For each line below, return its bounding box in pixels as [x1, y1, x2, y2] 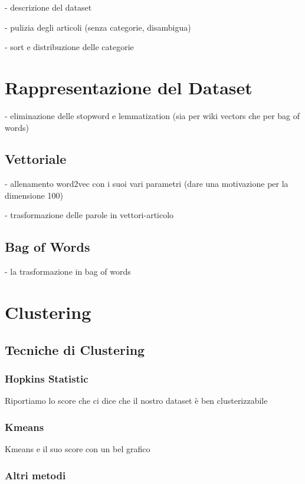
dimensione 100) [5, 189, 63, 201]
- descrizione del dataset [5, 1, 92, 13]
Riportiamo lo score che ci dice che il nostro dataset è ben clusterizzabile [5, 394, 268, 407]
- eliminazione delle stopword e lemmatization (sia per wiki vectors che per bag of [5, 109, 300, 121]
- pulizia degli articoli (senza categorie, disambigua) [5, 21, 191, 33]
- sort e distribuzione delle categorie [5, 41, 134, 53]
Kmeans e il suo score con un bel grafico [5, 443, 150, 455]
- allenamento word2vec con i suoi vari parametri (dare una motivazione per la [5, 177, 288, 190]
